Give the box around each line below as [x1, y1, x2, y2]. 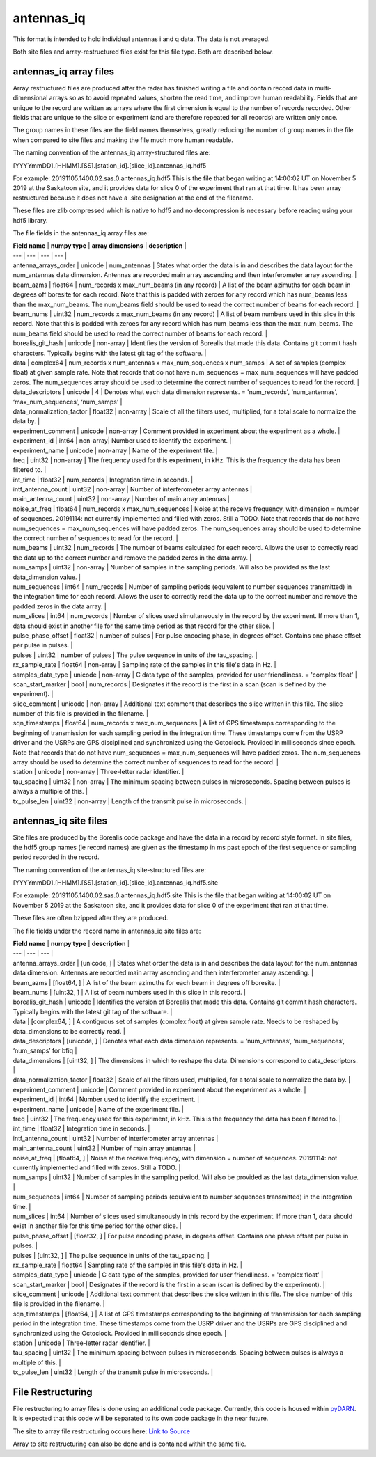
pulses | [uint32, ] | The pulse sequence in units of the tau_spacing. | [13, 1251, 210, 1259]
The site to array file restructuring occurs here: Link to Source [13, 1427, 191, 1435]
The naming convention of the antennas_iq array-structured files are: [13, 148, 211, 157]
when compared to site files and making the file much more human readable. [13, 136, 233, 144]
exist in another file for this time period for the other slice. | [13, 1222, 182, 1230]
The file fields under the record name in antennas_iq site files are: [13, 927, 201, 935]
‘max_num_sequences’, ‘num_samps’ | [13, 397, 123, 406]
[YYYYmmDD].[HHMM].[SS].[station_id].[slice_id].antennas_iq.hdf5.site [13, 879, 219, 887]
